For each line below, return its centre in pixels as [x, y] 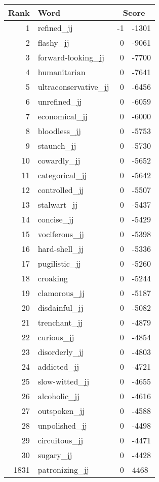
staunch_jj [57, 146]
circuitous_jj [61, 440]
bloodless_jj [59, 131]
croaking [53, 278]
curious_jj [56, 337]
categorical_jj [62, 175]
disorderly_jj [61, 352]
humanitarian [62, 72]
